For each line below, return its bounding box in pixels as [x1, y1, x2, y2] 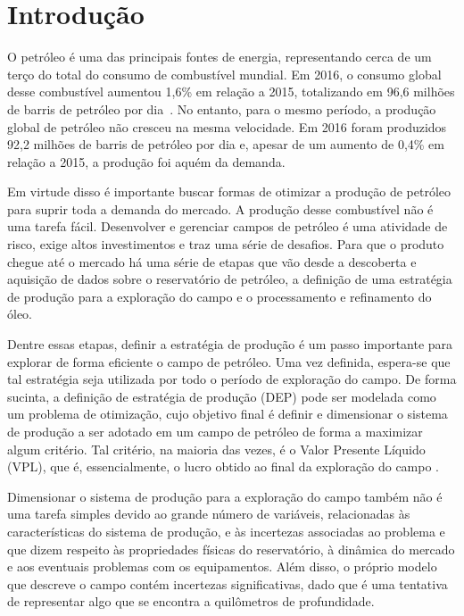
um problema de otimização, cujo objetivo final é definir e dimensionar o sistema [7, 404, 448, 423]
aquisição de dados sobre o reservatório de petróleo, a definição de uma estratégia [7, 270, 452, 288]
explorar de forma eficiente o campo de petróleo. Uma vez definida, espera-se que [7, 352, 451, 370]
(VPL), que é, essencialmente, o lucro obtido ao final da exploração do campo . [7, 457, 440, 476]
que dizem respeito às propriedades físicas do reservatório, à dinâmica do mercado [7, 539, 455, 558]
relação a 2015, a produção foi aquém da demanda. [7, 152, 286, 171]
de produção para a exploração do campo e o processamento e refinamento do [7, 287, 432, 305]
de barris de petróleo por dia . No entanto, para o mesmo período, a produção [7, 99, 436, 118]
